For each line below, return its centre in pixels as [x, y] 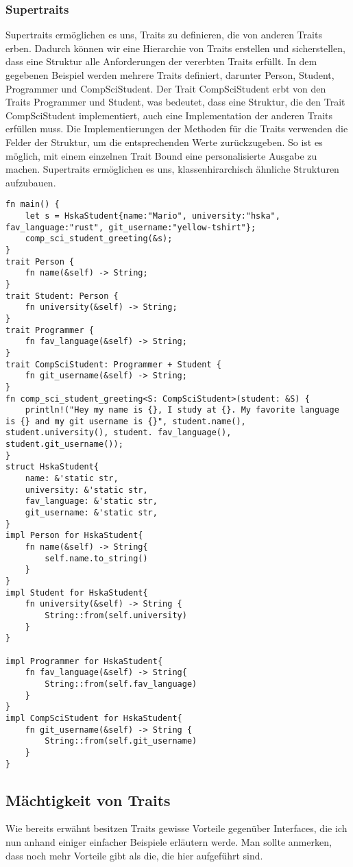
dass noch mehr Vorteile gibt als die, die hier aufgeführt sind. [134, 855]
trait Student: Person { [62, 296]
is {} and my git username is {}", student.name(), [126, 421]
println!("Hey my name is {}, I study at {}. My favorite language [182, 410]
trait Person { [40, 261]
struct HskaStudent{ [52, 467]
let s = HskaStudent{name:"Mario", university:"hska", [153, 216]
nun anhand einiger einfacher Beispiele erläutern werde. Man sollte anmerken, [169, 841]
